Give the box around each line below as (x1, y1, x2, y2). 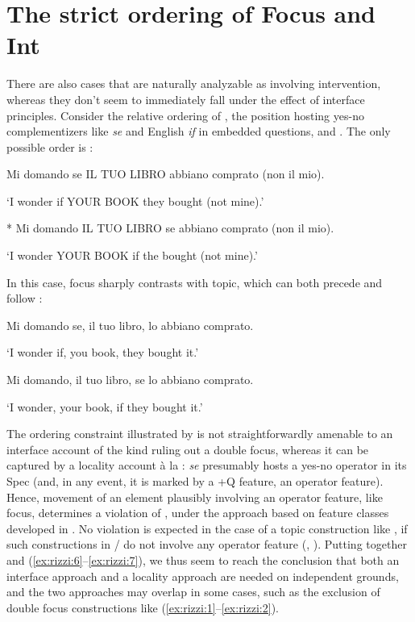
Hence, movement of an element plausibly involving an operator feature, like (6, 488, 383, 505)
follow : (6, 290, 43, 307)
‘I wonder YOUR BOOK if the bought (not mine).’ (6, 247, 258, 264)
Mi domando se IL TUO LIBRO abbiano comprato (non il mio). (6, 165, 325, 182)
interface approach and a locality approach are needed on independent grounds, (6, 567, 399, 584)
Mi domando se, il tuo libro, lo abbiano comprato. (6, 316, 254, 333)
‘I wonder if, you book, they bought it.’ (6, 344, 199, 361)
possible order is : (6, 138, 93, 155)
